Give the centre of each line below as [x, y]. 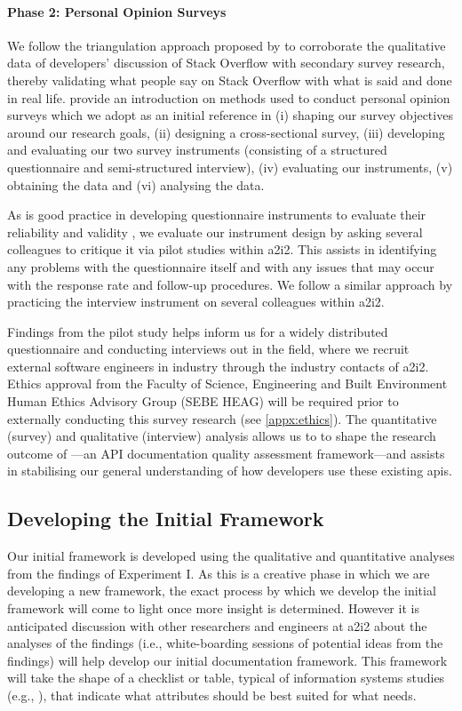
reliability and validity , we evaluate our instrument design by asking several [215, 232]
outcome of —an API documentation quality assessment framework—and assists [226, 453]
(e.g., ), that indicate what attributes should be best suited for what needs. [212, 695]
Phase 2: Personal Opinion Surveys [117, 11]
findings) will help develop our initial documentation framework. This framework [227, 660]
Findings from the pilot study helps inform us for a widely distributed [198, 331]
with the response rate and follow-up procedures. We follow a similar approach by [230, 284]
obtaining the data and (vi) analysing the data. [136, 184]
